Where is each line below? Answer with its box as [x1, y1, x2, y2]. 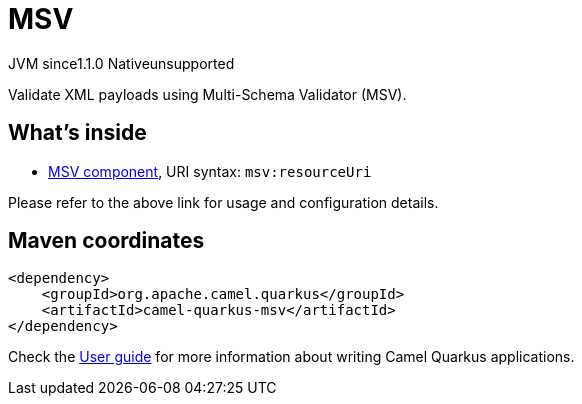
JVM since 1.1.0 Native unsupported [8, 54, 235, 72]
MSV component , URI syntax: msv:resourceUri [48, 162, 372, 180]
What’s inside [8, 120, 147, 146]
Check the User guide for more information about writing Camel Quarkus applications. [8, 348, 575, 366]
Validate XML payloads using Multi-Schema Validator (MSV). [8, 85, 407, 103]
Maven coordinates [8, 228, 205, 254]
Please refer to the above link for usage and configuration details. [8, 193, 439, 211]
